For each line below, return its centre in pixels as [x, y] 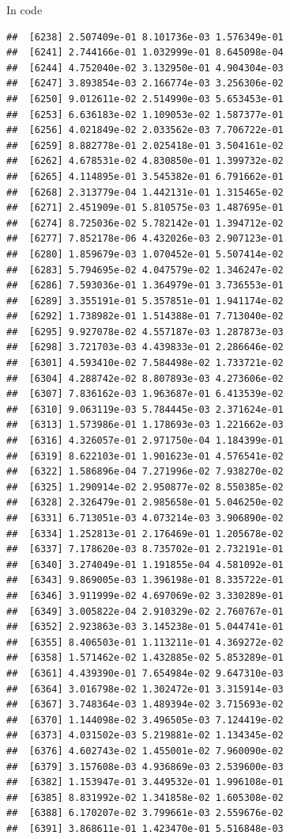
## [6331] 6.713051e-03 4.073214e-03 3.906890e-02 [145, 518]
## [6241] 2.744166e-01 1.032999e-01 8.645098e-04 [145, 53]
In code [24, 10]
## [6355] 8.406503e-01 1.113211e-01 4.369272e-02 [145, 642]
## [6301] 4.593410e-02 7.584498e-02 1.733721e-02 [145, 363]
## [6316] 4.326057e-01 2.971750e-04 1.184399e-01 [145, 441]
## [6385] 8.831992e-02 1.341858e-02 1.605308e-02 [145, 797]
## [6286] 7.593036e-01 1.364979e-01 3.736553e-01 [145, 286]
